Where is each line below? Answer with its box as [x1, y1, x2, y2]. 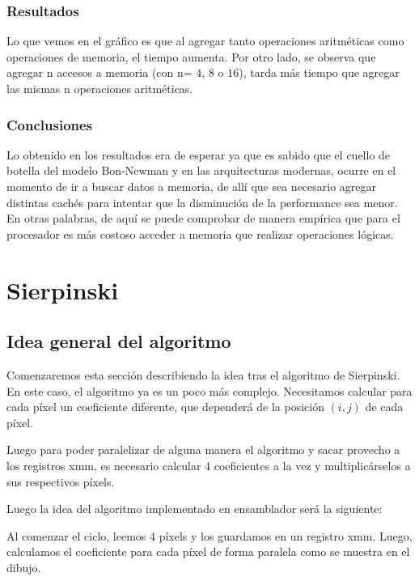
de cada [365, 398, 404, 415]
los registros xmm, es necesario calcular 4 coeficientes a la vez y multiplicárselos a [6, 456, 411, 473]
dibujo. [6, 558, 41, 575]
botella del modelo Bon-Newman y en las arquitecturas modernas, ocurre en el [6, 162, 396, 179]
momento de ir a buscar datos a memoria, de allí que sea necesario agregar [6, 178, 377, 194]
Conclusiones [6, 114, 93, 134]
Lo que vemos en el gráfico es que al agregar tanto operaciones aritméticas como [6, 32, 404, 49]
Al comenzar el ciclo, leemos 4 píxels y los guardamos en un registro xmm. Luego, [6, 527, 413, 544]
